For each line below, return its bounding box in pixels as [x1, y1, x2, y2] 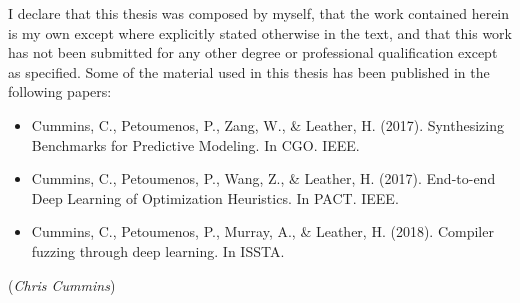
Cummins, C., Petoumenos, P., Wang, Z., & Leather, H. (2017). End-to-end [31, 168, 496, 189]
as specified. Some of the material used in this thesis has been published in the [8, 61, 490, 82]
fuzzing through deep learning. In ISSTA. [31, 240, 285, 261]
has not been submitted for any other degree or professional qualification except [8, 42, 498, 63]
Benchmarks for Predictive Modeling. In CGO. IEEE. [31, 134, 360, 155]
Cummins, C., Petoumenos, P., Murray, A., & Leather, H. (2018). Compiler [31, 221, 494, 242]
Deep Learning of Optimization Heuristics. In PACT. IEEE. [31, 187, 399, 208]
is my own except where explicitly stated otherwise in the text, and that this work [8, 22, 512, 43]
